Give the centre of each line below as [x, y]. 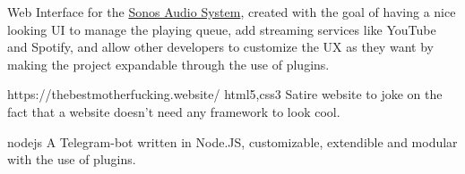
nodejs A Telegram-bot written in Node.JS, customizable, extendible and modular [232, 141]
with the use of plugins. [72, 159]
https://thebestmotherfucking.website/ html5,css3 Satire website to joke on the [225, 94]
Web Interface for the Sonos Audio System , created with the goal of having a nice [232, 12]
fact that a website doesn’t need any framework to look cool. [174, 111]
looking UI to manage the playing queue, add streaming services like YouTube [222, 29]
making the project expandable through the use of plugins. [168, 64]
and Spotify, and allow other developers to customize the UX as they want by [220, 47]
